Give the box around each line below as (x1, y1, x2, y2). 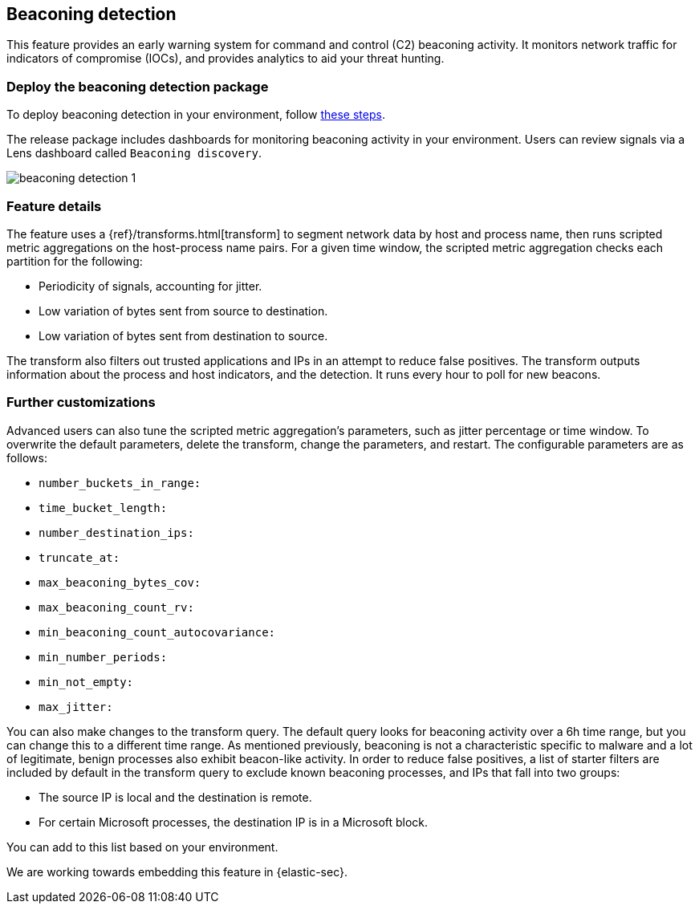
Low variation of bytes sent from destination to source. (39, 328, 328, 343)
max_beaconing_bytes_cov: (39, 575, 201, 589)
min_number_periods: (39, 650, 168, 664)
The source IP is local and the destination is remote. (39, 790, 312, 804)
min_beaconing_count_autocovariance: (39, 625, 276, 639)
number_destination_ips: (39, 526, 194, 539)
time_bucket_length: (39, 501, 168, 514)
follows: (6, 450, 47, 465)
